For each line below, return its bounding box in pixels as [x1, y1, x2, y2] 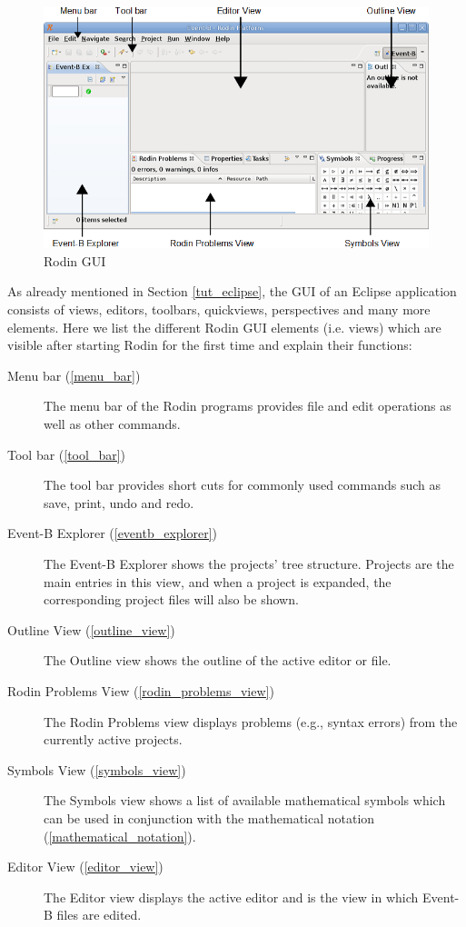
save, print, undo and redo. [44, 493, 194, 512]
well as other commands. [44, 414, 181, 434]
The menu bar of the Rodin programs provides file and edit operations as [44, 396, 451, 415]
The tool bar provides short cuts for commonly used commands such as [44, 475, 441, 494]
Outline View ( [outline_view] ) [7, 620, 175, 639]
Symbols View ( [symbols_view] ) [7, 760, 186, 779]
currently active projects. [44, 730, 183, 749]
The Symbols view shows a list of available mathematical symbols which [44, 791, 446, 810]
